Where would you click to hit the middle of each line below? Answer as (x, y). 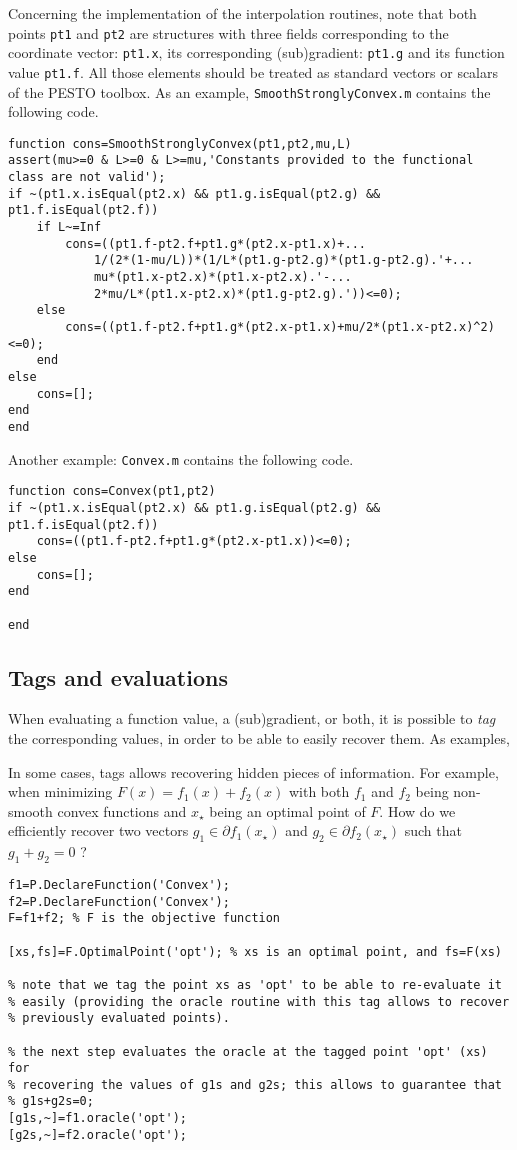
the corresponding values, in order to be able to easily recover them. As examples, (259, 737)
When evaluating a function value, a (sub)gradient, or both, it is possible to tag (252, 718)
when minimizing (60, 791)
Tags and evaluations (118, 676)
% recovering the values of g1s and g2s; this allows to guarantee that (255, 1084)
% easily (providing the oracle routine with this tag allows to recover (259, 1001)
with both (319, 791)
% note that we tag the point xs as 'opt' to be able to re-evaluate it (255, 984)
